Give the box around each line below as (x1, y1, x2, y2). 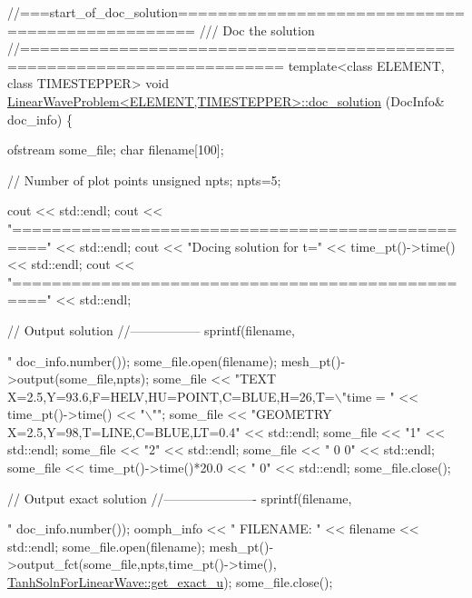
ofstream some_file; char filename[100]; (7, 140, 224, 159)
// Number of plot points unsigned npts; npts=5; (7, 170, 281, 189)
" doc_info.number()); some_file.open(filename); (7, 351, 278, 370)
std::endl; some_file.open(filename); (7, 536, 205, 555)
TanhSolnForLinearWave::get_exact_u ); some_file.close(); (7, 573, 333, 592)
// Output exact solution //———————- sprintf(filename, (7, 488, 352, 507)
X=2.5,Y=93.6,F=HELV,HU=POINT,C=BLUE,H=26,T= (7, 386, 335, 405)
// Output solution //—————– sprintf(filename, (7, 320, 295, 339)
